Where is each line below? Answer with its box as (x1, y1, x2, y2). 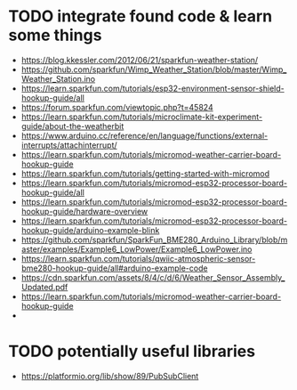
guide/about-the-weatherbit (20, 120, 124, 131)
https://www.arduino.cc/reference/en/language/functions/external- (20, 130, 269, 141)
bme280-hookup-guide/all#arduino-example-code (20, 263, 208, 273)
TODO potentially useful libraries (8, 341, 255, 362)
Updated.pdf (20, 281, 68, 292)
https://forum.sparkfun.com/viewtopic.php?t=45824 (20, 102, 214, 112)
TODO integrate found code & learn (8, 6, 273, 27)
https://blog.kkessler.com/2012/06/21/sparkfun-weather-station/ (20, 54, 259, 65)
